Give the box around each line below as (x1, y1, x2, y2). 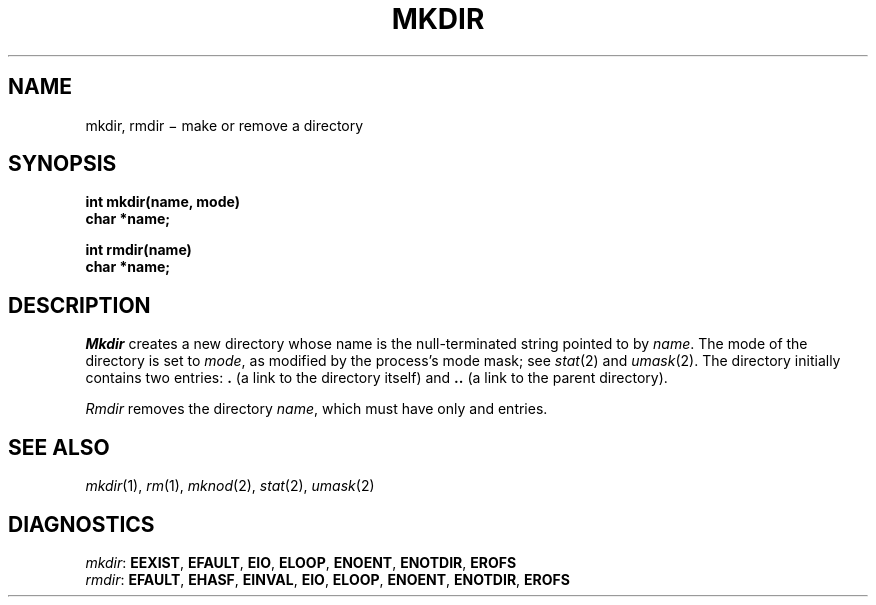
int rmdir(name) (85, 241, 192, 259)
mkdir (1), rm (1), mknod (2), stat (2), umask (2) (85, 477, 375, 495)
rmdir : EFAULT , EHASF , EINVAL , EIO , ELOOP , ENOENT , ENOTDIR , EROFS (85, 570, 570, 588)
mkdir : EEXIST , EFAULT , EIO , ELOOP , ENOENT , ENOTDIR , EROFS (85, 553, 517, 571)
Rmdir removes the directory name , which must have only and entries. (85, 400, 548, 418)
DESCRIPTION (8, 292, 151, 318)
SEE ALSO (8, 434, 110, 460)
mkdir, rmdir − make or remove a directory (85, 116, 364, 134)
